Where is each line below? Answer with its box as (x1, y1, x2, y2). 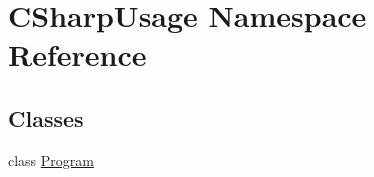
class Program (8, 149, 94, 170)
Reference (8, 34, 147, 75)
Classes (8, 102, 84, 133)
